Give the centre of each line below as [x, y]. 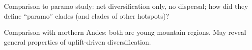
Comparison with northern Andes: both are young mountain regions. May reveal [125, 32]
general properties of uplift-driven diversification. [78, 41]
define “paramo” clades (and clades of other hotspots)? [86, 15]
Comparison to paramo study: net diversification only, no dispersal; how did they [126, 6]
